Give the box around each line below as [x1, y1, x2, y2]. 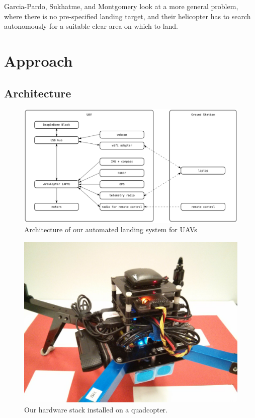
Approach [4, 50, 73, 71]
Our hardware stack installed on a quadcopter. [24, 404, 167, 414]
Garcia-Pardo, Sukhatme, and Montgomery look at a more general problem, [4, 1, 238, 11]
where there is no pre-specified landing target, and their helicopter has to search [4, 11, 251, 21]
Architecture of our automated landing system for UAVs [24, 224, 197, 235]
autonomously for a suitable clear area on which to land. [4, 21, 179, 31]
